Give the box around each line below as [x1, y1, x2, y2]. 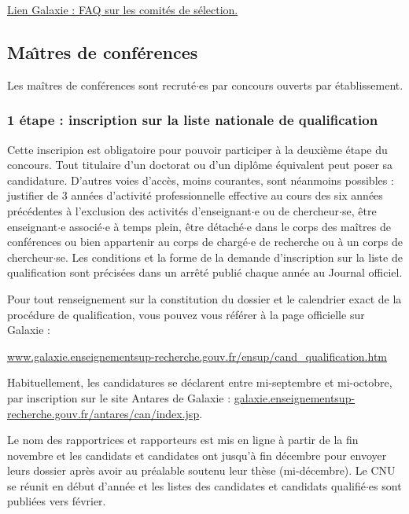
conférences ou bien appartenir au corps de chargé [7, 233, 249, 250]
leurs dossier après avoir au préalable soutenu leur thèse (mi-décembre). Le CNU [7, 462, 396, 479]
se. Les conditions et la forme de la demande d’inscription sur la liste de [56, 248, 403, 265]
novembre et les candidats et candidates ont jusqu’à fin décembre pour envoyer [7, 446, 387, 463]
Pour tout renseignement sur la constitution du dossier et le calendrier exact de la [7, 290, 402, 307]
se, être [341, 202, 377, 218]
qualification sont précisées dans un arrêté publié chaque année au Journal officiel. [7, 264, 403, 281]
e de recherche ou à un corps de [250, 233, 403, 250]
